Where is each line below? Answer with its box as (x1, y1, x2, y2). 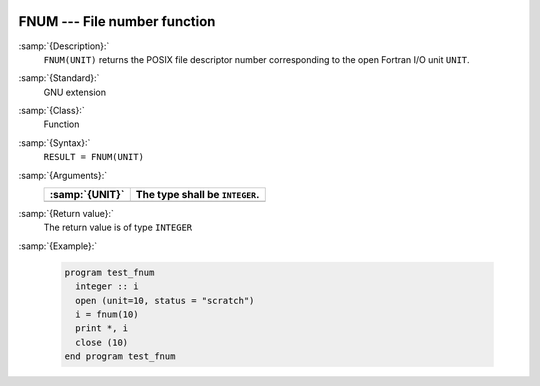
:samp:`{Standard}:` (18, 72, 100, 84)
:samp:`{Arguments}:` (18, 169, 108, 181)
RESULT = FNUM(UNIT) (43, 151, 145, 163)
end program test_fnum (64, 351, 176, 362)
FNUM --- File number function (18, 13, 216, 30)
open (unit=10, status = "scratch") (75, 295, 255, 306)
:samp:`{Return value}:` (18, 208, 115, 220)
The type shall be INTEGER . (135, 188, 260, 202)
